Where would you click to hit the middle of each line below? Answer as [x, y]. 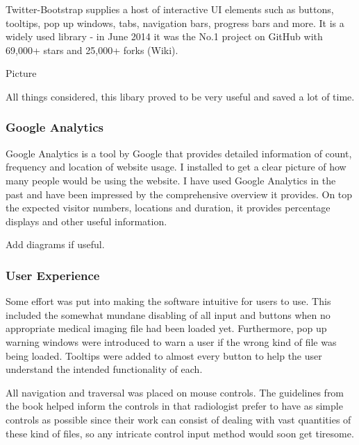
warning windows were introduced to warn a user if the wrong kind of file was [171, 341]
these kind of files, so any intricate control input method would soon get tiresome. [180, 433]
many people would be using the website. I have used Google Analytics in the [171, 180]
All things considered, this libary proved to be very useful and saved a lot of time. [180, 96]
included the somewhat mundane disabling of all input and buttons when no [168, 314]
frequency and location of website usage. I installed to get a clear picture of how [176, 167]
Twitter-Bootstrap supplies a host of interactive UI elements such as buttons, [170, 9]
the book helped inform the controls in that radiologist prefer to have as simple [174, 406]
